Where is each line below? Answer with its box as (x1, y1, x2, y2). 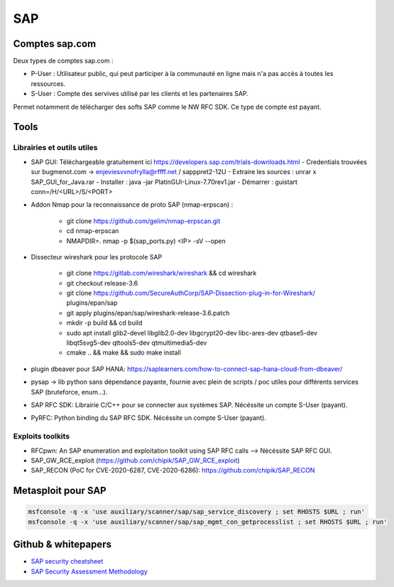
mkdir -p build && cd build (66, 318, 143, 327)
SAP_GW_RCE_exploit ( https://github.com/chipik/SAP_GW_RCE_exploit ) (31, 456, 241, 465)
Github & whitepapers (13, 539, 111, 551)
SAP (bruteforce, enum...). (31, 387, 108, 396)
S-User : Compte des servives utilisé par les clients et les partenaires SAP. (31, 90, 248, 98)
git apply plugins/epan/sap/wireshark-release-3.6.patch (66, 308, 230, 317)
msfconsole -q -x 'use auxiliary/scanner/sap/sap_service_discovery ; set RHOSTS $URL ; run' (28, 508, 366, 516)
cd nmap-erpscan (66, 227, 119, 235)
